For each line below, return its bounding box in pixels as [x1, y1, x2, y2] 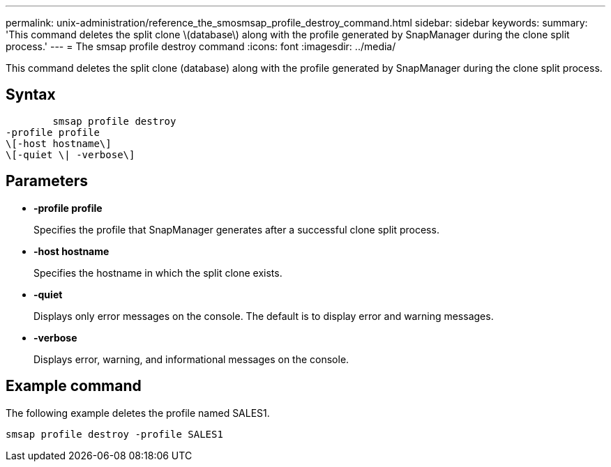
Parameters [6, 172, 88, 190]
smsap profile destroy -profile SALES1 [6, 428, 223, 440]
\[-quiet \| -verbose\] [6, 148, 135, 160]
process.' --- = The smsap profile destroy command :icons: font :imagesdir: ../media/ [6, 40, 396, 52]
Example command [6, 377, 142, 395]
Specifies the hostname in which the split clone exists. [33, 266, 282, 279]
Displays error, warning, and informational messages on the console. [33, 353, 349, 365]
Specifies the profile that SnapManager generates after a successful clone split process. [33, 223, 439, 236]
